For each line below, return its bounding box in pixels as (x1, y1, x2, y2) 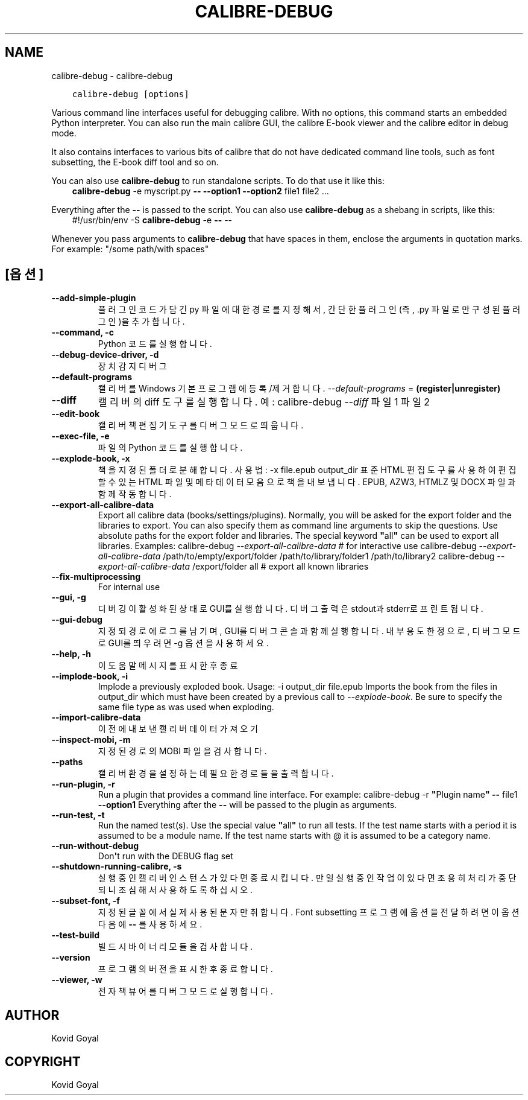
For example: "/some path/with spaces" (51, 243, 209, 254)
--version (51, 952, 90, 963)
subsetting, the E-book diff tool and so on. (51, 156, 219, 167)
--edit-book (51, 409, 100, 419)
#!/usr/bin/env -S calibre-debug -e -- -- (72, 214, 233, 225)
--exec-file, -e (51, 431, 110, 442)
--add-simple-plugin (51, 293, 136, 304)
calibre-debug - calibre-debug (51, 70, 173, 81)
